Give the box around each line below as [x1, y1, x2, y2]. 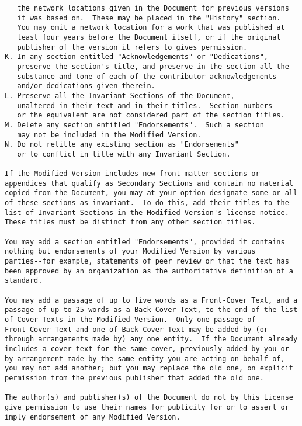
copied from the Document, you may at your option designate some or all [5, 189, 298, 198]
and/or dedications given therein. [17, 82, 155, 91]
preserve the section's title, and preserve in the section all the [17, 62, 289, 71]
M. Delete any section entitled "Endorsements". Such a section [5, 120, 264, 129]
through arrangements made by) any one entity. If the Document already [5, 335, 298, 344]
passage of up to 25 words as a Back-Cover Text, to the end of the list [5, 306, 298, 314]
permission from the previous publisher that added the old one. [5, 373, 264, 382]
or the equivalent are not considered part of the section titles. [17, 111, 285, 120]
